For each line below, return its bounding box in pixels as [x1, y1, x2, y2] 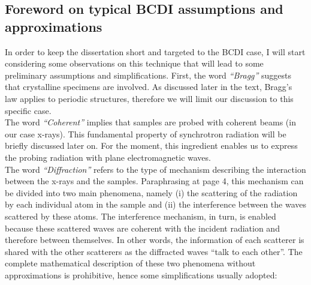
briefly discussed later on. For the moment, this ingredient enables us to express [5, 139, 298, 152]
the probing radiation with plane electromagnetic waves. [5, 151, 211, 163]
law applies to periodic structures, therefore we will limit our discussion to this [5, 92, 294, 104]
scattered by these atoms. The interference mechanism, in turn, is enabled [5, 209, 276, 222]
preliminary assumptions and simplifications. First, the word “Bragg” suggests [5, 68, 292, 81]
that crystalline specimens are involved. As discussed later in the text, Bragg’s [5, 80, 292, 93]
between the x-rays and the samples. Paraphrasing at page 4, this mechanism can [5, 175, 304, 187]
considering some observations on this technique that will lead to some [5, 57, 264, 70]
